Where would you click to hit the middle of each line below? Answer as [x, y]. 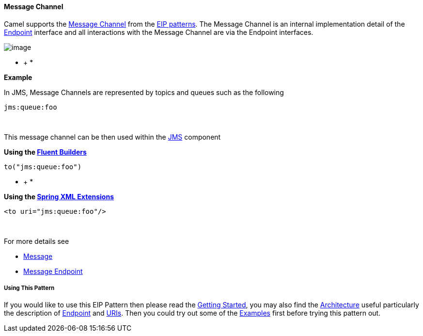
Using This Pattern [29, 288]
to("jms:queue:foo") [43, 167]
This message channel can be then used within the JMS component [112, 137]
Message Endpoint [53, 271]
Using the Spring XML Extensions [59, 196]
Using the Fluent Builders [45, 152]
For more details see [37, 241]
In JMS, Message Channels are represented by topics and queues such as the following [144, 92]
